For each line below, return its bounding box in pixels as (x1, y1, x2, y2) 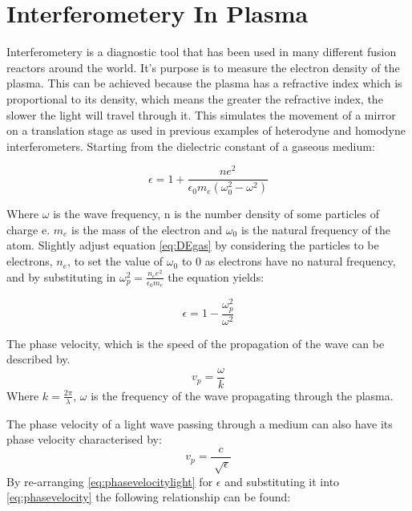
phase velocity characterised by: (6, 431, 162, 448)
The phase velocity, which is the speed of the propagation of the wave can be (6, 335, 385, 351)
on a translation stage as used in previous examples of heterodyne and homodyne (6, 122, 406, 139)
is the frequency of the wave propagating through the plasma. (91, 387, 394, 404)
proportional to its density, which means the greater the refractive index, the (6, 90, 383, 107)
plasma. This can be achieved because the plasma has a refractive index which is (6, 75, 402, 91)
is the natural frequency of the (240, 221, 390, 237)
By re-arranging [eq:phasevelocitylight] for (6, 472, 213, 489)
